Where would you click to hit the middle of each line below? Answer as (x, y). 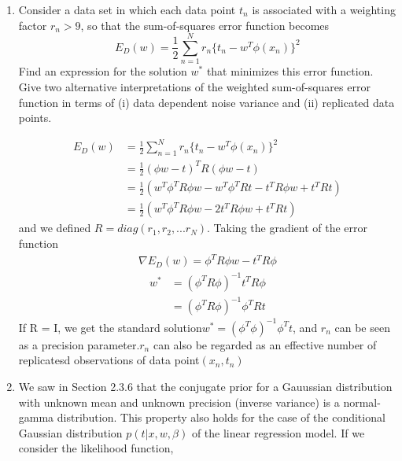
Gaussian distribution (70, 432)
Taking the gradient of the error (291, 228)
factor (33, 25)
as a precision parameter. (79, 344)
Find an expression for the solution (103, 71)
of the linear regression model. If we (278, 432)
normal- (362, 402)
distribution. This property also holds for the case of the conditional (221, 417)
